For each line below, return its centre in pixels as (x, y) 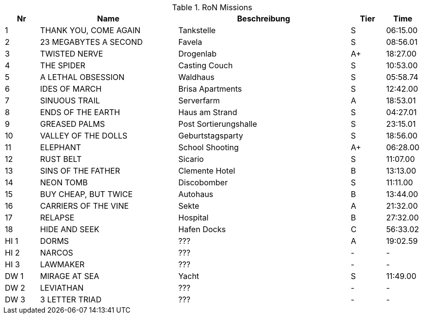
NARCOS (57, 253)
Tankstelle (197, 30)
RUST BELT (61, 159)
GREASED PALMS (72, 124)
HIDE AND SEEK (70, 229)
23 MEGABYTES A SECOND (91, 42)
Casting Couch (205, 65)
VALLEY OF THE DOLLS (84, 136)
